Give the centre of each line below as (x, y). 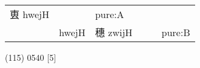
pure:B (176, 32)
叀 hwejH (29, 14)
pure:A (110, 14)
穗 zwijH (114, 32)
